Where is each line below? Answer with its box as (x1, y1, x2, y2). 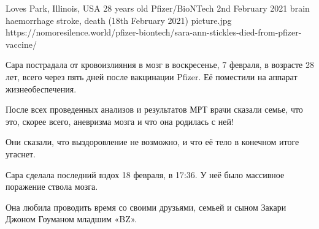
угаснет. (6, 147, 36, 160)
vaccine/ (6, 37, 37, 50)
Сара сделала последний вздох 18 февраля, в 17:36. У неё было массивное (6, 168, 285, 181)
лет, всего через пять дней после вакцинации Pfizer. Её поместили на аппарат (6, 70, 298, 83)
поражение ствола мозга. (6, 180, 98, 193)
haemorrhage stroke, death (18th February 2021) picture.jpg (6, 13, 232, 26)
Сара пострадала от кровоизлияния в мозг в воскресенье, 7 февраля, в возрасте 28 (6, 58, 314, 71)
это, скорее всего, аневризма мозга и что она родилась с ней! (6, 114, 234, 127)
